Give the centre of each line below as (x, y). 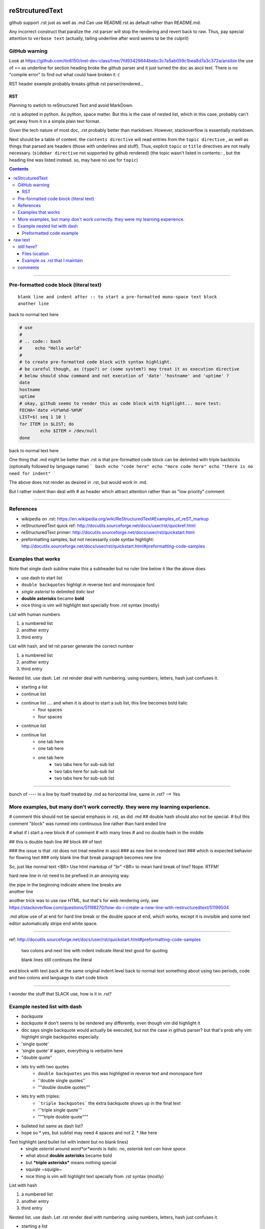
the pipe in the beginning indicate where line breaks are (65, 884)
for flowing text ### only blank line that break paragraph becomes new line (85, 857)
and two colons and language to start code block (59, 978)
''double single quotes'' (62, 1080)
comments (28, 267)
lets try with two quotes (45, 1066)
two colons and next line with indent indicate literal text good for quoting (94, 951)
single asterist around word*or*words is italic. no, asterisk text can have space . (106, 1149)
